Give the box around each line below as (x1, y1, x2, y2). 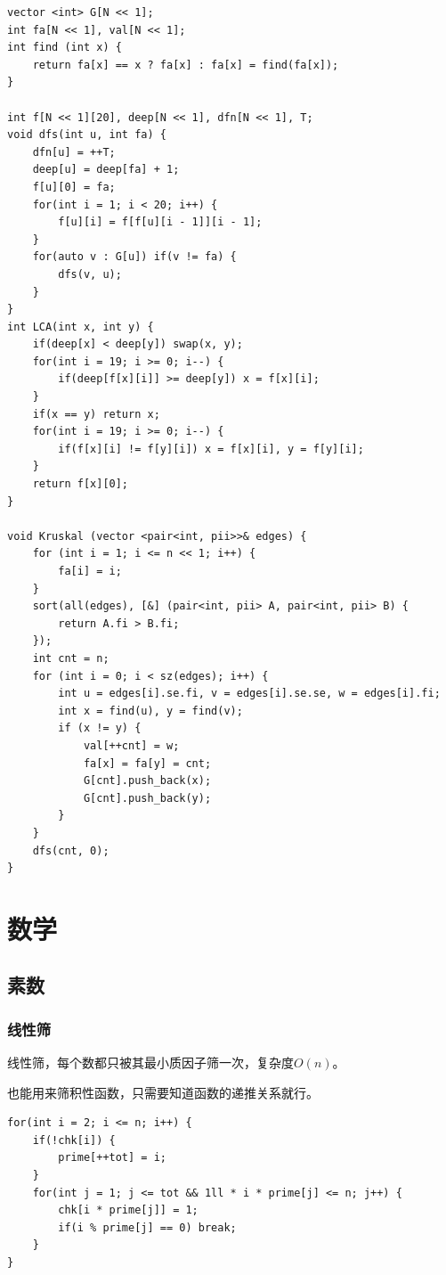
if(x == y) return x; (32, 407, 160, 421)
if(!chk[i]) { (32, 1133, 116, 1147)
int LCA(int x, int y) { (7, 320, 154, 333)
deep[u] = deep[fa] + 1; (32, 163, 180, 176)
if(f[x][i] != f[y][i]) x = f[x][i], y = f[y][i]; (58, 442, 364, 455)
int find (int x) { (7, 41, 122, 54)
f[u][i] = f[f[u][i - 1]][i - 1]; (58, 216, 263, 229)
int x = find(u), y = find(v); (58, 704, 243, 717)
